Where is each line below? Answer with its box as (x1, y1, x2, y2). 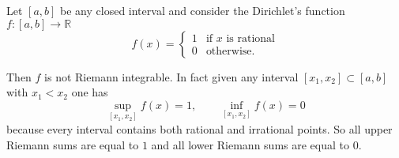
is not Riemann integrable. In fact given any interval (44, 68, 299, 85)
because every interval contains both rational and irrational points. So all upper (6, 121, 393, 137)
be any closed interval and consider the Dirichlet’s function (60, 2, 345, 18)
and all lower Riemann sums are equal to (151, 136, 349, 152)
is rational (226, 33, 275, 45)
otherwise (205, 46, 252, 58)
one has (71, 84, 108, 100)
